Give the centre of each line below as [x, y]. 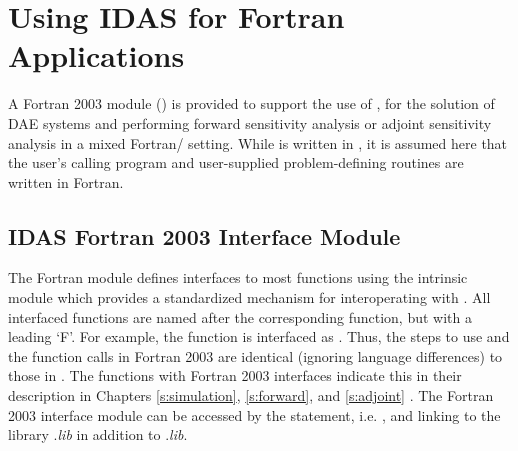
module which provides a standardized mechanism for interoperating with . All [249, 297]
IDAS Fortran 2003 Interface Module [204, 235]
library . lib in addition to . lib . [98, 434]
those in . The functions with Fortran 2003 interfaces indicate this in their [235, 375]
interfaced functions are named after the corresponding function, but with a [240, 316]
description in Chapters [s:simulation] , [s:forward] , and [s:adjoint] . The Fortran [251, 395]
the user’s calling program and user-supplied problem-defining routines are [236, 162]
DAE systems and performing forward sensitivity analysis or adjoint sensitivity [250, 122]
